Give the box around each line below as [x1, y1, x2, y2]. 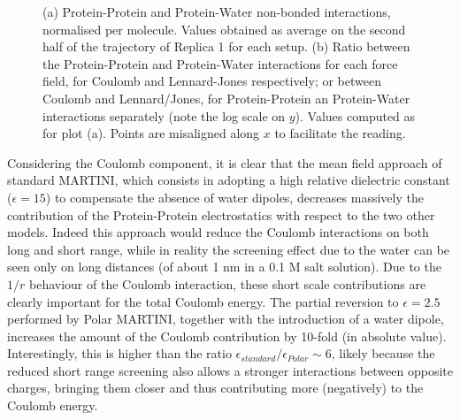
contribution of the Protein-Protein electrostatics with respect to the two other [7, 205, 435, 224]
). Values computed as [295, 106, 416, 125]
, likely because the [331, 344, 435, 363]
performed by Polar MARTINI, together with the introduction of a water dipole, [7, 309, 444, 328]
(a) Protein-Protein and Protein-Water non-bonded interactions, [42, 3, 391, 20]
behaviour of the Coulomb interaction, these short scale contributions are [28, 274, 426, 293]
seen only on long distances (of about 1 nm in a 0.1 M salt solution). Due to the [7, 257, 441, 276]
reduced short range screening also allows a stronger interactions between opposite [7, 361, 453, 379]
